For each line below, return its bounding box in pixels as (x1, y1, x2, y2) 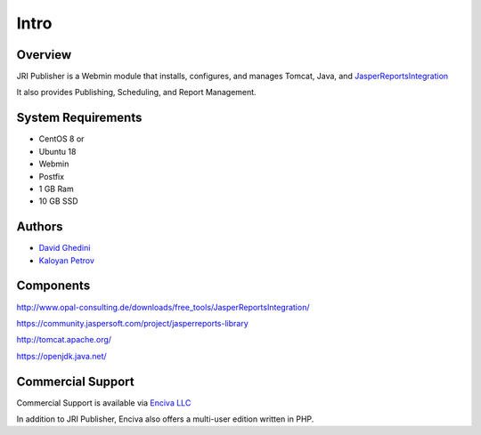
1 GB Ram (38, 183, 75, 194)
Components (16, 278, 91, 294)
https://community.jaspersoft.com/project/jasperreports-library (16, 318, 249, 328)
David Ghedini (38, 243, 91, 254)
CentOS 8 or (38, 133, 85, 144)
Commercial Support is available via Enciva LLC (16, 397, 192, 408)
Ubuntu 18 (38, 146, 77, 157)
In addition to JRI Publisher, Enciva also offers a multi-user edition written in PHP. (16, 414, 314, 424)
